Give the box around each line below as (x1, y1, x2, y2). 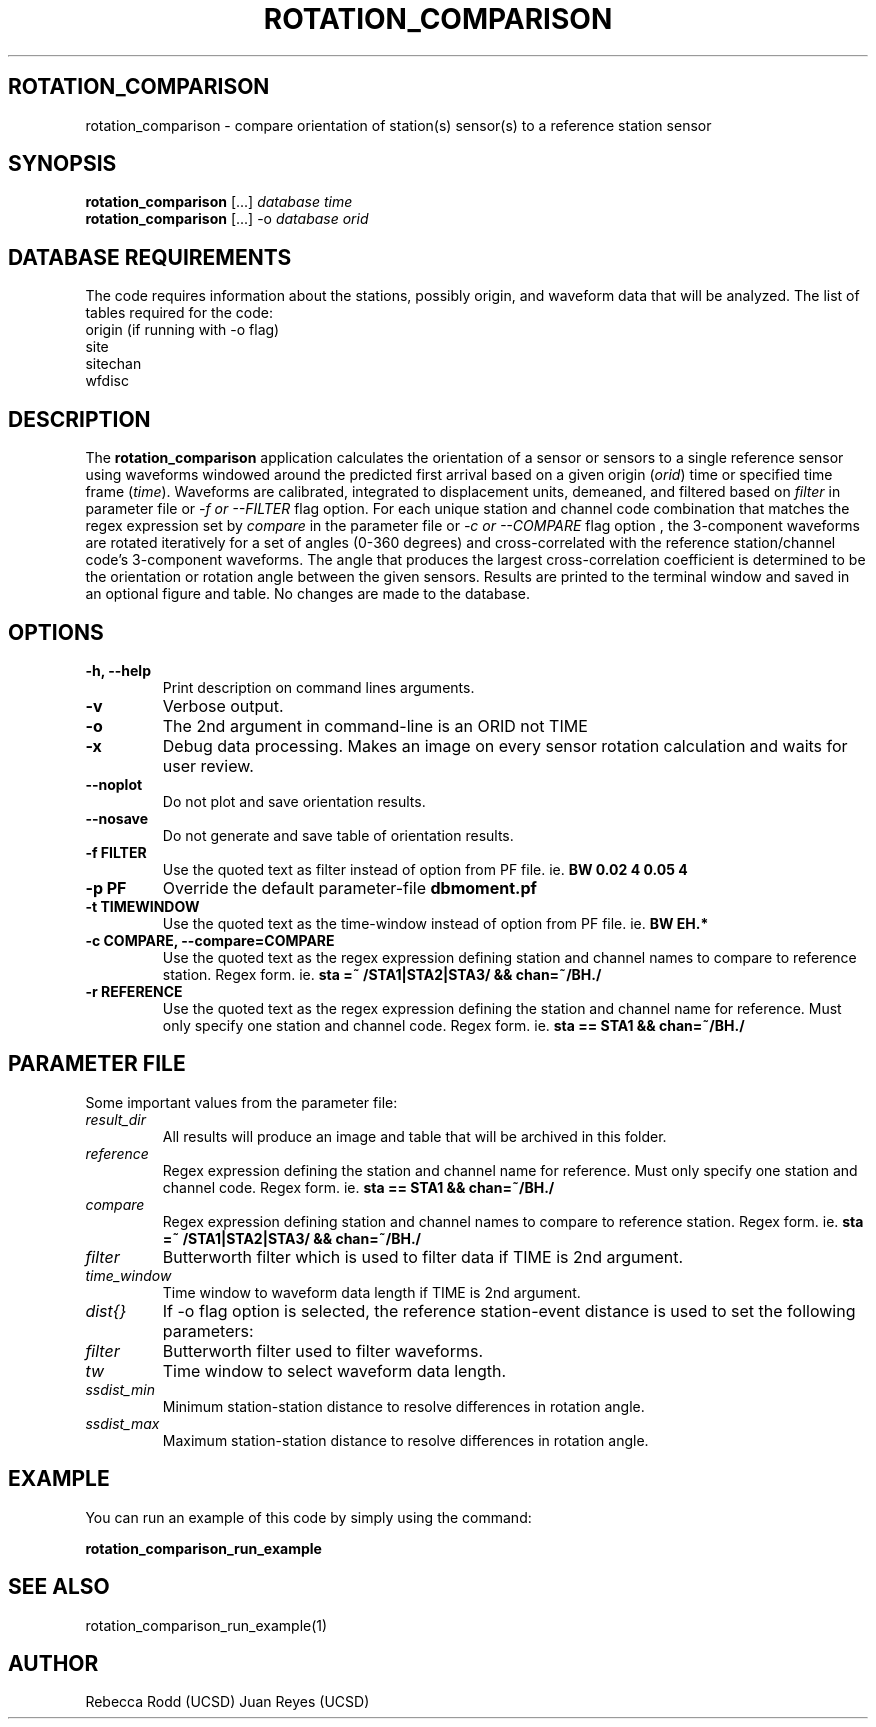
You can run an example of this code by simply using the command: (85, 1508, 532, 1526)
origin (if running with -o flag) (85, 321, 280, 339)
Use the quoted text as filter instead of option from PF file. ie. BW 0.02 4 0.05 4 (162, 860, 688, 878)
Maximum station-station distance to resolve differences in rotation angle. (162, 1431, 649, 1449)
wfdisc (85, 372, 129, 390)
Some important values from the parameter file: (85, 1093, 398, 1111)
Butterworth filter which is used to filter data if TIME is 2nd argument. (162, 1246, 684, 1267)
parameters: (162, 1320, 254, 1341)
